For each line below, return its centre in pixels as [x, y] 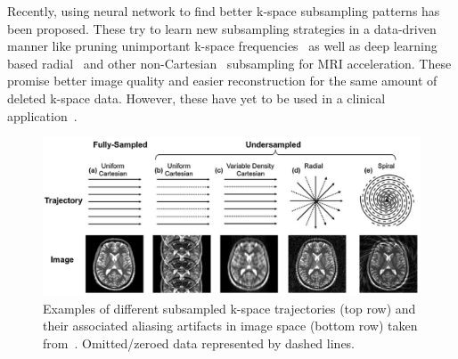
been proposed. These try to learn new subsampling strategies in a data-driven [222, 28]
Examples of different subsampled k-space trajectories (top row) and [229, 308]
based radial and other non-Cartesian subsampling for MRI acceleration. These [229, 63]
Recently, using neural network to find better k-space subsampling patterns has [224, 11]
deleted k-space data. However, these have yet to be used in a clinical [196, 98]
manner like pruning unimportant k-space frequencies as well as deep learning [222, 46]
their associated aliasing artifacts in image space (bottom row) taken [230, 326]
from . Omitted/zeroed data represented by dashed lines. [199, 343]
